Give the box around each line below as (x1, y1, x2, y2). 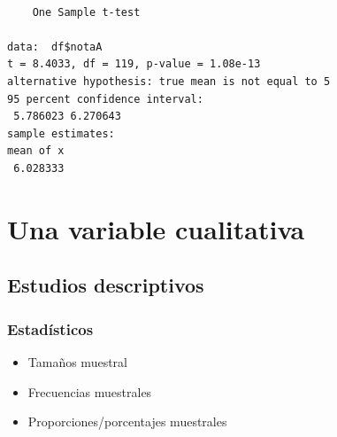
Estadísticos (7, 317, 94, 339)
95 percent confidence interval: (7, 92, 203, 105)
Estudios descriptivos (7, 271, 204, 299)
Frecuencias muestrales (27, 382, 152, 401)
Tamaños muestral (27, 352, 127, 371)
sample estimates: (7, 127, 115, 140)
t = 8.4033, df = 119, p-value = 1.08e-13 (7, 58, 261, 71)
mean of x (7, 144, 65, 158)
